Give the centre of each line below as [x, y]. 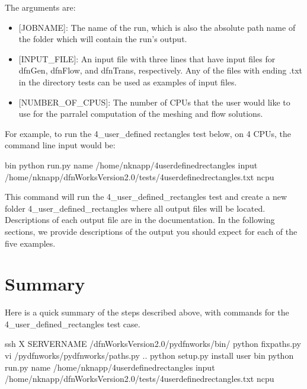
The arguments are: [40, 7]
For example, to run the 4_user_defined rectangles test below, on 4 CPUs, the [148, 133]
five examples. [30, 243]
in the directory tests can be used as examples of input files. [128, 82]
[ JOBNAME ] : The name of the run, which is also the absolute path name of [157, 27]
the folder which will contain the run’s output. [103, 39]
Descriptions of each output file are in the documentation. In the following [140, 220]
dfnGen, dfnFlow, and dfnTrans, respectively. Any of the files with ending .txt [161, 70]
